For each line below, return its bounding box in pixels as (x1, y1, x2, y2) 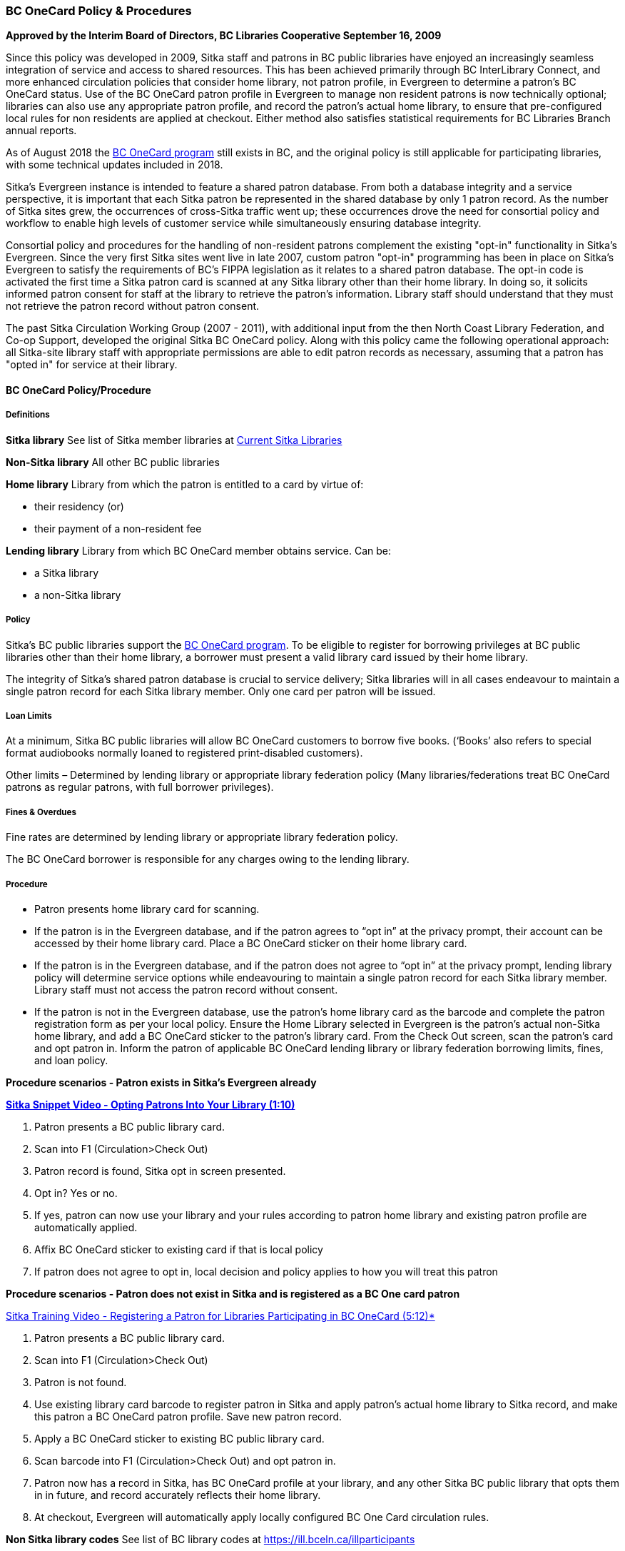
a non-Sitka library (34, 588, 121, 601)
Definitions (6, 410, 50, 420)
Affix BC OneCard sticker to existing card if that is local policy (34, 1243, 323, 1256)
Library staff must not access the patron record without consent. (34, 983, 338, 996)
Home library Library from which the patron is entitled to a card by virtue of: (6, 478, 364, 490)
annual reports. (6, 124, 77, 137)
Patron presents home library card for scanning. (34, 902, 260, 915)
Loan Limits (6, 710, 52, 721)
